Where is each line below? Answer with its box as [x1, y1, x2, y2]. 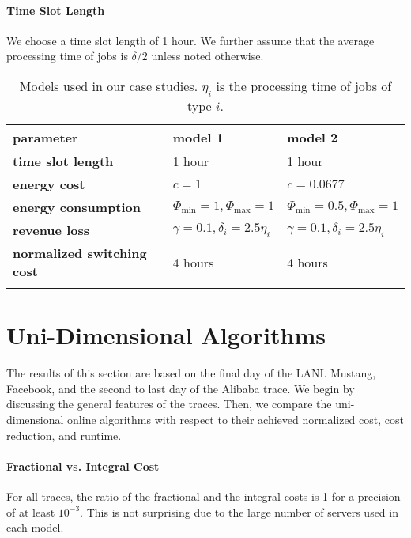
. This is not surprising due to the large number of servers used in [80, 503, 398, 520]
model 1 [172, 128, 224, 147]
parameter [13, 128, 78, 147]
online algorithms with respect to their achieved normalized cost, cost [67, 411, 404, 428]
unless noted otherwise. [151, 47, 264, 64]
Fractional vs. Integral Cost [6, 457, 160, 474]
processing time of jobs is [6, 47, 128, 64]
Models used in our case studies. [19, 76, 198, 95]
